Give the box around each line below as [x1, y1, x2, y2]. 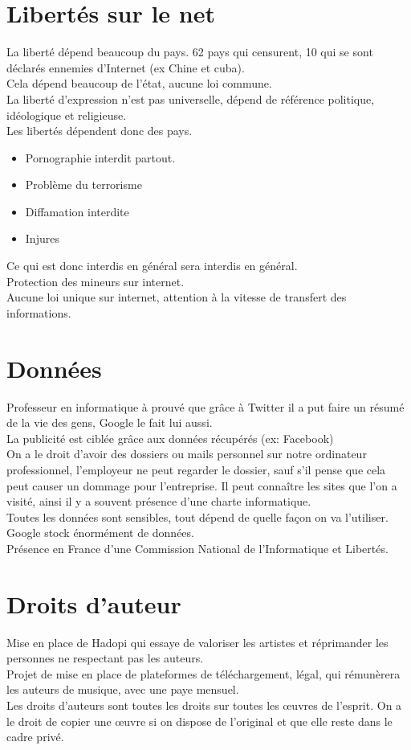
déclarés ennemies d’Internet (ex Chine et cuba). [6, 59, 245, 76]
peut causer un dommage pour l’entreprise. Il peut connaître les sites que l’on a [6, 477, 397, 494]
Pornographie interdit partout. [25, 149, 176, 166]
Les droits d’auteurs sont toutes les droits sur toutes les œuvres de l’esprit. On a [6, 697, 402, 713]
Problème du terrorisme [25, 176, 142, 193]
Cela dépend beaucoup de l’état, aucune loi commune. [6, 75, 272, 92]
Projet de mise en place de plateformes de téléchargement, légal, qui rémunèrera [6, 665, 401, 682]
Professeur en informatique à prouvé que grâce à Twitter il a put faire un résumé [6, 398, 405, 415]
